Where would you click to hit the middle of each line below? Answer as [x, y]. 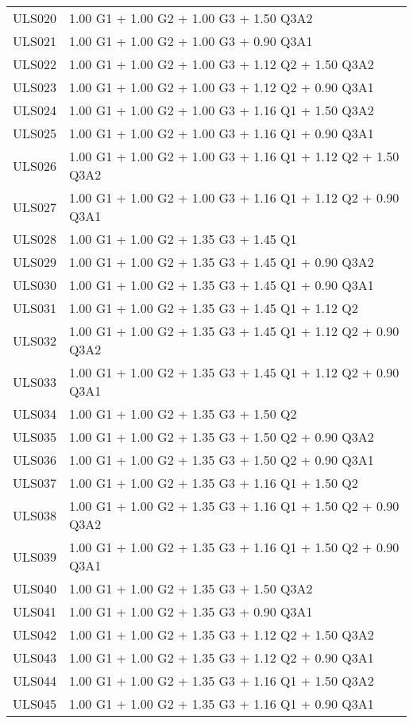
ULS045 [35, 704]
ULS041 [35, 611]
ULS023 [35, 87]
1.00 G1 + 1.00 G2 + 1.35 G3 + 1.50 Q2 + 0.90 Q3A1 [221, 460]
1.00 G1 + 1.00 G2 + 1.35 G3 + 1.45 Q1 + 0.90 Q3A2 [221, 262]
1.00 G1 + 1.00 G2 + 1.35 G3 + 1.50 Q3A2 [191, 588]
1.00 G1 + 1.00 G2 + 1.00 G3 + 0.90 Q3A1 [191, 41]
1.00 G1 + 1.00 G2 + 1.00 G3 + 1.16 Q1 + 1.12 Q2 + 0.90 [234, 197]
